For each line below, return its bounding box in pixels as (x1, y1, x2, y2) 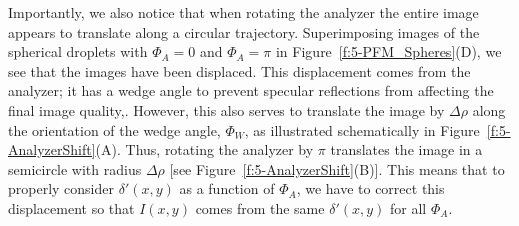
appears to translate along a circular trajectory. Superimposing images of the (8, 21, 480, 42)
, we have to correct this (296, 178, 445, 199)
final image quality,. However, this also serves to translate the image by (8, 99, 445, 120)
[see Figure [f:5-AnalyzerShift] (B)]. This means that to (169, 158, 505, 179)
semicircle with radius (8, 158, 142, 179)
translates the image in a (330, 139, 483, 160)
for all (390, 197, 427, 218)
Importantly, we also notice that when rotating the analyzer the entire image (8, 2, 479, 22)
